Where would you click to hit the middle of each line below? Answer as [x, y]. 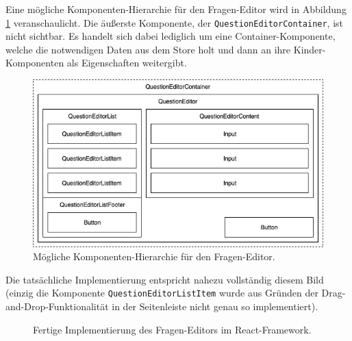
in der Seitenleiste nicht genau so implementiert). [215, 306]
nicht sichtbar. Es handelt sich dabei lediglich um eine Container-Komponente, [171, 36]
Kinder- [310, 49]
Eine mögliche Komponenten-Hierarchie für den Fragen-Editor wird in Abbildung [176, 9]
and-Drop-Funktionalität [57, 306]
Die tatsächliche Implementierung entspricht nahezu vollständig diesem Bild [165, 279]
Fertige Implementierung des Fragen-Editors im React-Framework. [172, 329]
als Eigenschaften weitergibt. [127, 63]
